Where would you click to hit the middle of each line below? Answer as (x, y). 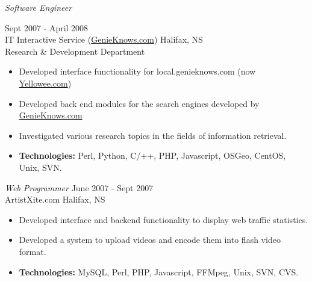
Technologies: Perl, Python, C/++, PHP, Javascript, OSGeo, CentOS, (152, 155)
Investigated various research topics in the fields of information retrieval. (153, 135)
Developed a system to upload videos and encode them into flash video (150, 240)
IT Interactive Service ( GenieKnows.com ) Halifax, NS (104, 39)
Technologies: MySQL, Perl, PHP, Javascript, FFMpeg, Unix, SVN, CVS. (159, 271)
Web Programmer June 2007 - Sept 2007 (79, 187)
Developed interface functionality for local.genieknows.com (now (137, 71)
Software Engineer (39, 7)
